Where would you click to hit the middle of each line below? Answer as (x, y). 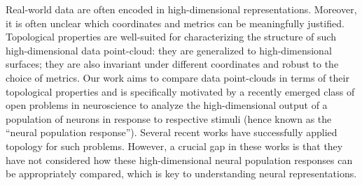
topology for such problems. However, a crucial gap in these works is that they (174, 146)
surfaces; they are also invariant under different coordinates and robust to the (172, 64)
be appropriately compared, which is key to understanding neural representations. (181, 173)
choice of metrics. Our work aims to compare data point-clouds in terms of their (177, 77)
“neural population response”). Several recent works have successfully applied (172, 132)
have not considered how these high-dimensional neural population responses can (179, 160)
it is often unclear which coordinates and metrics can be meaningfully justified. (175, 23)
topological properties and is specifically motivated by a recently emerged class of (180, 91)
